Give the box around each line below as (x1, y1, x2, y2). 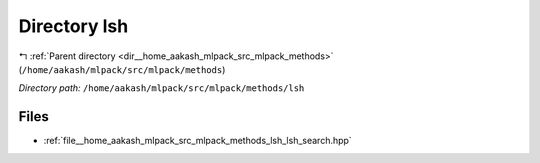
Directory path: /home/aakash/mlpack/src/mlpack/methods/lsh (18, 82, 305, 94)
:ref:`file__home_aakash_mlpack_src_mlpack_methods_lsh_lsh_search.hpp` (43, 135, 352, 147)
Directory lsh (18, 15, 129, 37)
